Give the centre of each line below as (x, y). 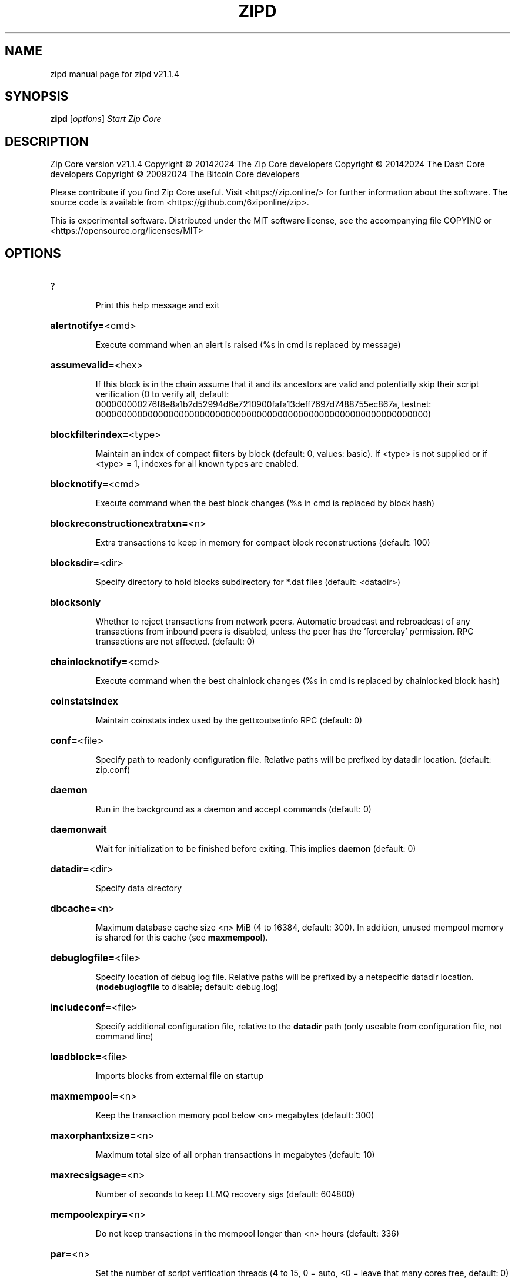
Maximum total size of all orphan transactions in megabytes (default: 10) (235, 1155)
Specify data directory (139, 888)
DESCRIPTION (47, 141)
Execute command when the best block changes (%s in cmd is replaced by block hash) (265, 503)
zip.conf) (113, 770)
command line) (124, 1037)
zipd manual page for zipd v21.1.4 (115, 74)
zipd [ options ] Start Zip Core (106, 119)
